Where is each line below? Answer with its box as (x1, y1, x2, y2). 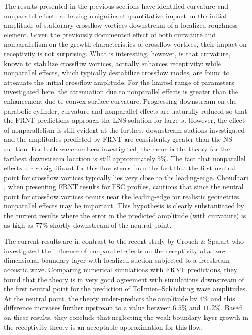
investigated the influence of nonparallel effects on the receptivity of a (4, 245, 211, 255)
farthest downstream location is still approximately (4, 153, 156, 163)
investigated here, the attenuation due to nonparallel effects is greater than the (4, 86, 238, 97)
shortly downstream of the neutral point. (50, 219, 172, 230)
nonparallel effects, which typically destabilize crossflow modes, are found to (4, 67, 230, 78)
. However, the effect (184, 115, 245, 125)
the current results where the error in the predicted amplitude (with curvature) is (4, 210, 246, 220)
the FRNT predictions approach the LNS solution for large (4, 115, 179, 125)
